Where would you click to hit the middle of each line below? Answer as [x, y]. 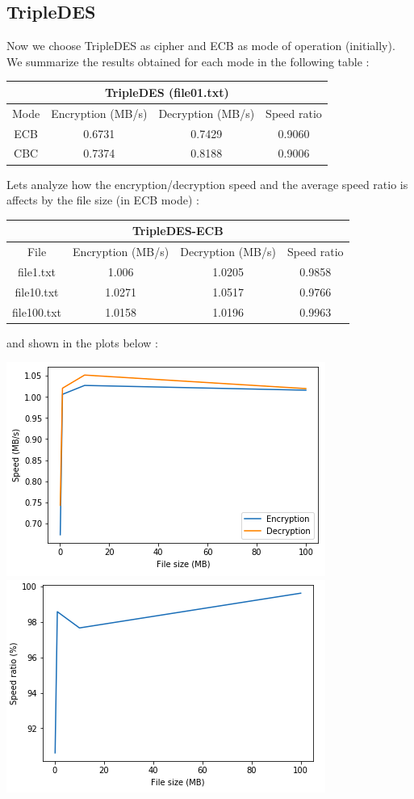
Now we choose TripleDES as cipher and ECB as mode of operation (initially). [201, 46]
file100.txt [37, 311]
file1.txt [37, 271]
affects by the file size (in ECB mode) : [103, 200]
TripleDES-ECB [178, 231]
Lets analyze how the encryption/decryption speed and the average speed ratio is [207, 184]
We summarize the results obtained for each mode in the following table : [188, 61]
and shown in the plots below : [82, 342]
